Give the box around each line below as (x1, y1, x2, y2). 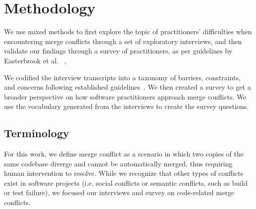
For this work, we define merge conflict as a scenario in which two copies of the (4, 149, 244, 159)
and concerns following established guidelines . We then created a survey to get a (4, 82, 251, 92)
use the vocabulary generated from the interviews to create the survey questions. (4, 101, 249, 111)
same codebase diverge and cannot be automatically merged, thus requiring (4, 158, 233, 168)
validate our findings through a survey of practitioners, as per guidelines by (4, 46, 233, 56)
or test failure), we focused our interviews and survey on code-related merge (4, 187, 234, 198)
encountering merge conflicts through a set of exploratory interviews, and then (4, 36, 242, 46)
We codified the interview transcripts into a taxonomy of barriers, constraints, (4, 72, 241, 82)
